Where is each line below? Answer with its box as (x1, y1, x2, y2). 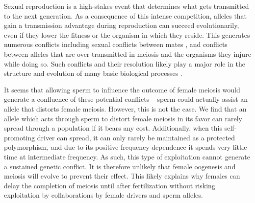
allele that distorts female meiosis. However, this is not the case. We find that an (4, 103, 247, 113)
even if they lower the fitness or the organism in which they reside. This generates (4, 29, 250, 40)
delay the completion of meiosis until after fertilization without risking (4, 180, 215, 190)
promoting (4, 132, 35, 142)
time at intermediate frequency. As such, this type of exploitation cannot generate (4, 151, 251, 161)
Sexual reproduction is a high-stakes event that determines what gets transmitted (4, 1, 249, 11)
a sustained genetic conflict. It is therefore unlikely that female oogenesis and (4, 161, 236, 171)
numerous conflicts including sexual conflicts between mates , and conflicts (4, 39, 228, 49)
